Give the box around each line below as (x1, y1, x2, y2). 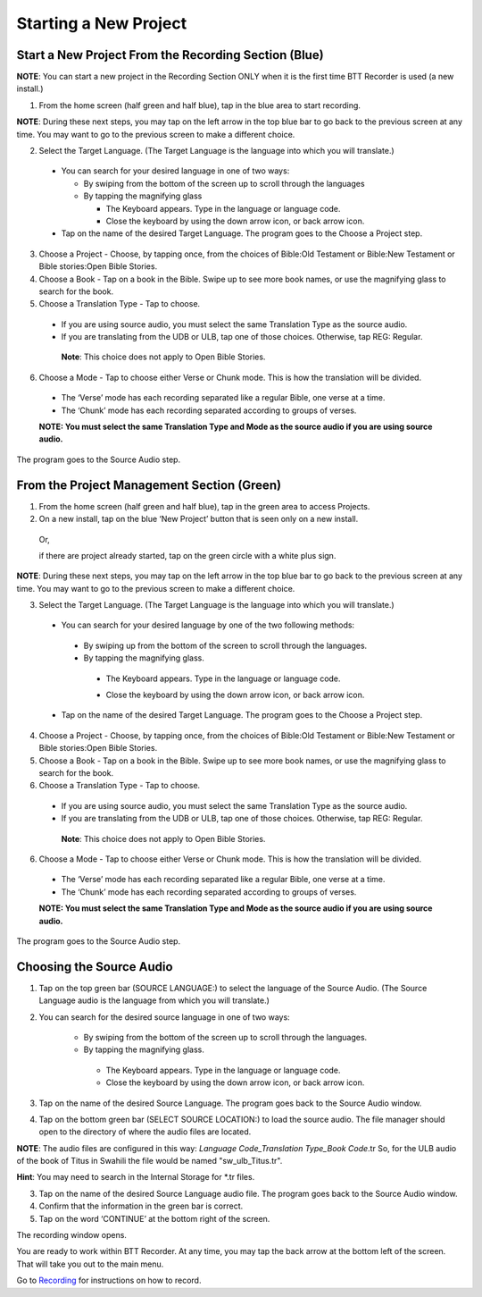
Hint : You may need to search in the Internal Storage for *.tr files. (16, 1172, 255, 1183)
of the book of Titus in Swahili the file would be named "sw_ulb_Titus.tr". (16, 1156, 283, 1166)
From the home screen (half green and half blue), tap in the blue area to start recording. (38, 99, 361, 111)
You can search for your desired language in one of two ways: (61, 165, 290, 176)
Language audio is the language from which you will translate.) (38, 995, 270, 1006)
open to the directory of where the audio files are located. (38, 1126, 252, 1137)
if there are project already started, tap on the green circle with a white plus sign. (38, 550, 337, 560)
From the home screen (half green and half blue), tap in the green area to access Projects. (38, 501, 370, 511)
